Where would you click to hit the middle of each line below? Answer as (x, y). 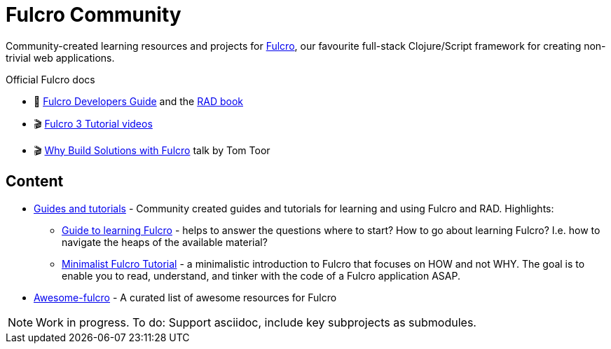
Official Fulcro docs (50, 79)
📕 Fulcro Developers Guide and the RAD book (138, 101)
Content (35, 182)
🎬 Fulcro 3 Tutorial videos (93, 123)
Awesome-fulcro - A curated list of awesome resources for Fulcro (185, 297)
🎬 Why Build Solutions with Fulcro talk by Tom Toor (152, 150)
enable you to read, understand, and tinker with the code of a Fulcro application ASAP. (261, 275)
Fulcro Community (94, 15)
